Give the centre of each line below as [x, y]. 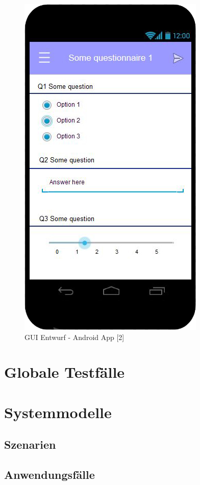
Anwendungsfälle [49, 475]
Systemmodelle [58, 412]
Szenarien [30, 444]
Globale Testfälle [65, 372]
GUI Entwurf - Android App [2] [74, 337]
